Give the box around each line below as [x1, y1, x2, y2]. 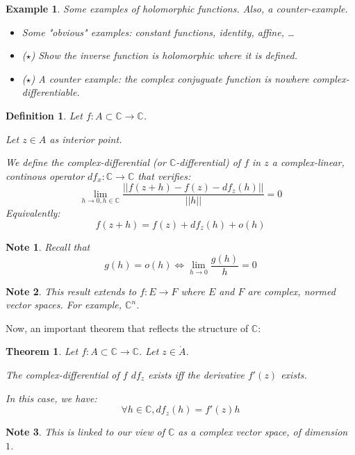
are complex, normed [247, 283, 336, 298]
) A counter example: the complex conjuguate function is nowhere [31, 71, 309, 85]
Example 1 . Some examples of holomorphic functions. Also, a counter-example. [6, 1, 348, 15]
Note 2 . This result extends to [6, 283, 137, 298]
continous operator [6, 168, 85, 183]
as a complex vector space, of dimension [178, 424, 348, 439]
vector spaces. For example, [6, 297, 122, 312]
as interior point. [49, 131, 122, 146]
